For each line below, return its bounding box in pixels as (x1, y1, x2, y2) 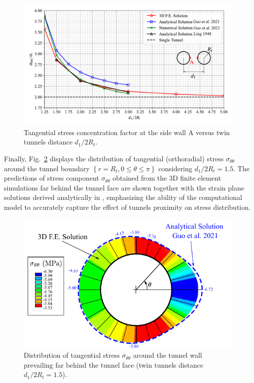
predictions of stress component (4, 173, 99, 183)
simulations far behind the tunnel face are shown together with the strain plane (4, 182, 244, 192)
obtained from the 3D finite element (112, 173, 221, 183)
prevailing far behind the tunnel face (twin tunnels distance (24, 359, 203, 370)
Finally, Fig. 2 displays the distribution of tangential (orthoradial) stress (4, 153, 224, 163)
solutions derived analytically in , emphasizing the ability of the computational (4, 192, 242, 202)
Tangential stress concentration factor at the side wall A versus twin (24, 127, 230, 137)
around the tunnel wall (133, 350, 202, 360)
